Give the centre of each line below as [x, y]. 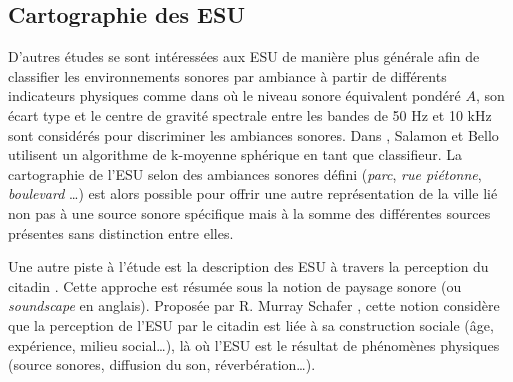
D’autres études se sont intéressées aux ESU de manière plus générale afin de [244, 56]
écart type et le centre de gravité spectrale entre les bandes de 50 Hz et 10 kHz [250, 114]
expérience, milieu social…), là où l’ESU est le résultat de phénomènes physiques [254, 344]
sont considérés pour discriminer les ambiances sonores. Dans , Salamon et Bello [253, 134]
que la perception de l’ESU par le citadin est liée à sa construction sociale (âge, [251, 324]
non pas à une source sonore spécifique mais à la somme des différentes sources [249, 212]
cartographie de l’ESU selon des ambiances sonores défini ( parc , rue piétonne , [245, 173]
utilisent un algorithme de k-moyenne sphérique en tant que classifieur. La [235, 154]
